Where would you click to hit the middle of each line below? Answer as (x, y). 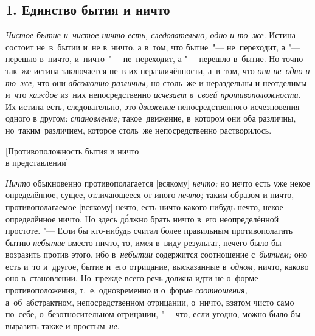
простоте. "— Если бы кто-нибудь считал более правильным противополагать (149, 231)
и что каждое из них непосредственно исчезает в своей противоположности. (153, 94)
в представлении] (37, 163)
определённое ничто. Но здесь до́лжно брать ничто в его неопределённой (142, 218)
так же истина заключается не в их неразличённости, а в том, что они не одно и (158, 70)
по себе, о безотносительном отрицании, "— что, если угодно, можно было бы (153, 314)
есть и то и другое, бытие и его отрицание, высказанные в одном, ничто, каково (157, 266)
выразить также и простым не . (63, 325)
